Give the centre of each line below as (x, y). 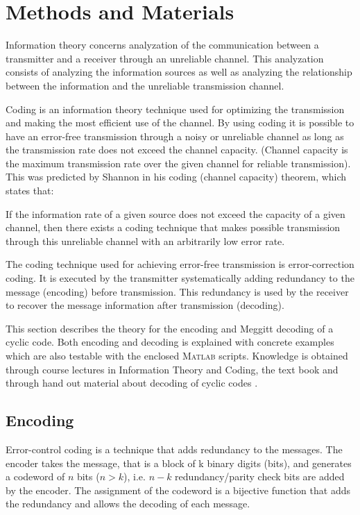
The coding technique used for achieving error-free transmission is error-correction (180, 264)
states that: (30, 191)
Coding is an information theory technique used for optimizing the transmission (175, 109)
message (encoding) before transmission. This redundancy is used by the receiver (177, 291)
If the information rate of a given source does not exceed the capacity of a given (175, 213)
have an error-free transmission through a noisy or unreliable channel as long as (175, 136)
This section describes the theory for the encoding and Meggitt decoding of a (170, 328)
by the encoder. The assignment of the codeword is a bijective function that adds (178, 490)
